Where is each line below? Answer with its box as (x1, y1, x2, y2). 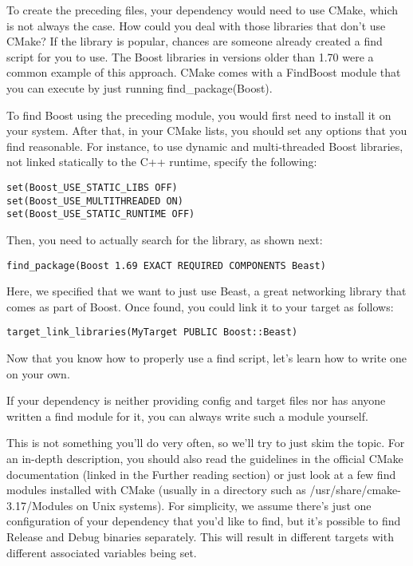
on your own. (6, 365, 70, 382)
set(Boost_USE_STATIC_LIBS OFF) (6, 181, 178, 193)
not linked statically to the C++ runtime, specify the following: (6, 153, 317, 170)
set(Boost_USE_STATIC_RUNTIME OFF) (6, 208, 195, 220)
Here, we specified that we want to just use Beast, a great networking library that (6, 283, 407, 299)
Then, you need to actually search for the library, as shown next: (6, 231, 323, 247)
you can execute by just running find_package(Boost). (6, 79, 273, 96)
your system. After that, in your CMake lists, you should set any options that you (6, 122, 407, 139)
